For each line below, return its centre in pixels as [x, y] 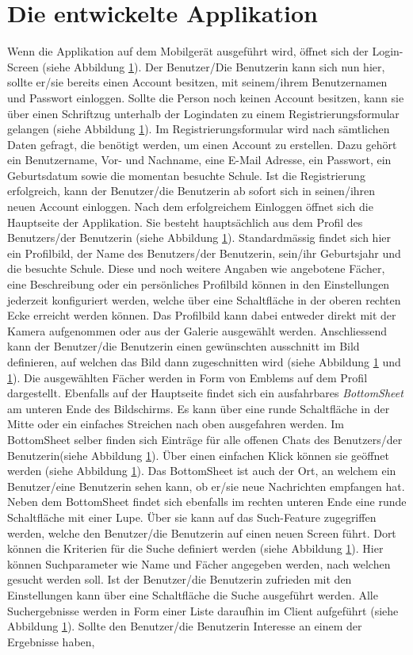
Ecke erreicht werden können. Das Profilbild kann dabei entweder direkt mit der [202, 315]
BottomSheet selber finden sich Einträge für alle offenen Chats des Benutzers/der [205, 439]
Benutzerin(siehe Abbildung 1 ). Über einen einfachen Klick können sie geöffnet [198, 455]
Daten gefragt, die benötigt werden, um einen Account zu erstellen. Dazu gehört [202, 144]
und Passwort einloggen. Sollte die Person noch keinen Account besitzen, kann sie [206, 97]
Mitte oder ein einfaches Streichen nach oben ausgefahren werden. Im [176, 424]
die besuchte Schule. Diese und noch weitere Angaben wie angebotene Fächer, [196, 268]
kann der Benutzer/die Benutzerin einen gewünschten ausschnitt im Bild [184, 346]
